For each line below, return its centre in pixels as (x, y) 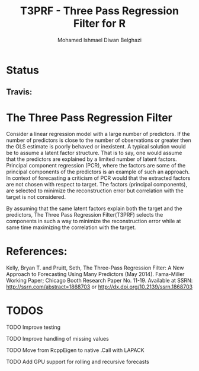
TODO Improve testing (33, 327)
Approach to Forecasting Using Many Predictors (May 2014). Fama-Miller (95, 274)
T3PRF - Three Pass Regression (99, 11)
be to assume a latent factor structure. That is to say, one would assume (94, 153)
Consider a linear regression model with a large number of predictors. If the (98, 134)
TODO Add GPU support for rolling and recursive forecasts (78, 362)
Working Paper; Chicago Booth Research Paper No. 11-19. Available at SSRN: (99, 281)
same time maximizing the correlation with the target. (71, 227)
